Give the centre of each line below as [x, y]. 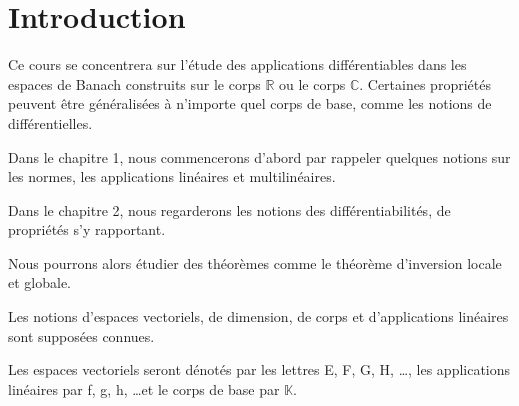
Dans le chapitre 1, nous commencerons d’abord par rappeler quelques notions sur [259, 156]
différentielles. [50, 122]
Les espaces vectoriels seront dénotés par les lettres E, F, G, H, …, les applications [259, 369]
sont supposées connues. [81, 335]
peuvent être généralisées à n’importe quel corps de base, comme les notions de [250, 103]
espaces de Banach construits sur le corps [134, 83]
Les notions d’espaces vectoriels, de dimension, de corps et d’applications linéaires [258, 316]
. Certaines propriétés [425, 83]
